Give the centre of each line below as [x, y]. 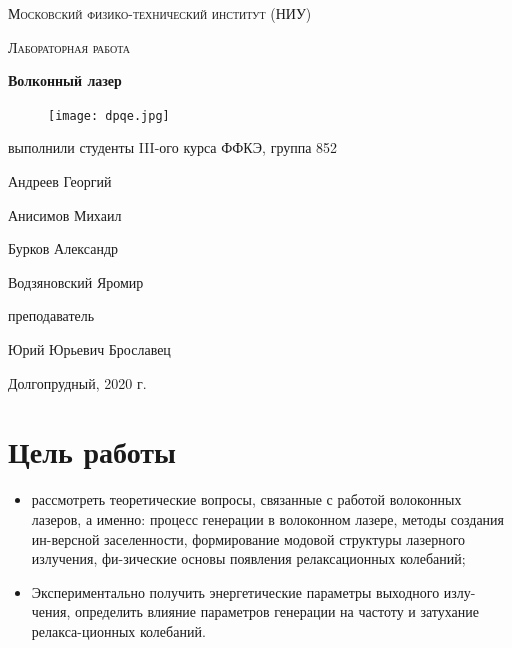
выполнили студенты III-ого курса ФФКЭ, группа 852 [173, 147]
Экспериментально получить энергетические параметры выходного [235, 591]
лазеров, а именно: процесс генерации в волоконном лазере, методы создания [268, 518]
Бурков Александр [63, 248]
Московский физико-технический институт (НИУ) [160, 13]
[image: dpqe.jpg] [109, 115]
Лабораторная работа [69, 46]
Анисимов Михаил [65, 214]
